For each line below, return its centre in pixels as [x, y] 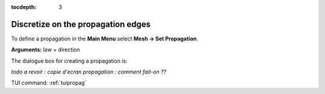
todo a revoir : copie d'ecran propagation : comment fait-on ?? [89, 72]
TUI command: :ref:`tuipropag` [49, 83]
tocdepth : [24, 7]
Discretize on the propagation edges [81, 24]
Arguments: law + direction [46, 50]
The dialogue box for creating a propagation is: [69, 61]
